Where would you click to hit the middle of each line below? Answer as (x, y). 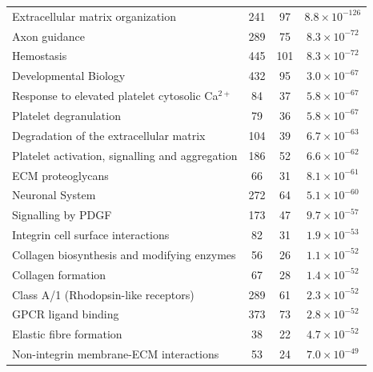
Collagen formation (59, 274)
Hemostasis (40, 56)
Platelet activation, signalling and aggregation (125, 155)
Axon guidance (49, 36)
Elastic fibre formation (67, 334)
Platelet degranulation (66, 115)
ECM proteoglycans (60, 175)
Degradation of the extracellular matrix (109, 135)
